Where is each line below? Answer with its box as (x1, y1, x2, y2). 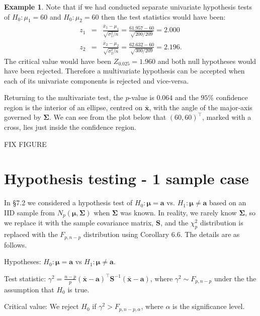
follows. (4, 239, 27, 250)
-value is (129, 92, 154, 103)
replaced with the (4, 229, 58, 240)
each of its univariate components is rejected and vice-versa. (4, 75, 189, 86)
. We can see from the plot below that (49, 112, 166, 122)
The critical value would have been (4, 55, 112, 66)
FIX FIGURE (4, 138, 47, 149)
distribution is (200, 217, 243, 228)
